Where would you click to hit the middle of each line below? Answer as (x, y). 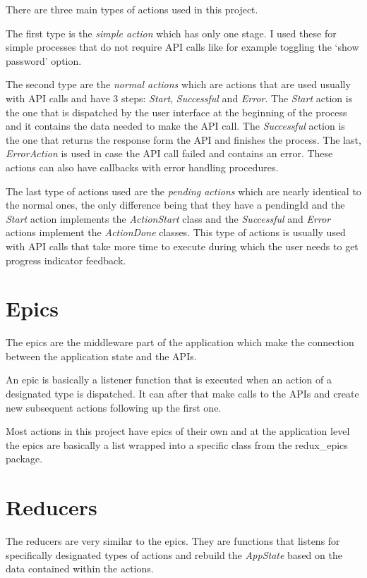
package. (24, 459)
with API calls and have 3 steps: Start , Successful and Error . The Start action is (179, 98)
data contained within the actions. (80, 568)
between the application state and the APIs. (101, 356)
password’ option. (44, 60)
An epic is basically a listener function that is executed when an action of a (169, 380)
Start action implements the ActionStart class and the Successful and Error (168, 218)
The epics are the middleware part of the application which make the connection (180, 342)
